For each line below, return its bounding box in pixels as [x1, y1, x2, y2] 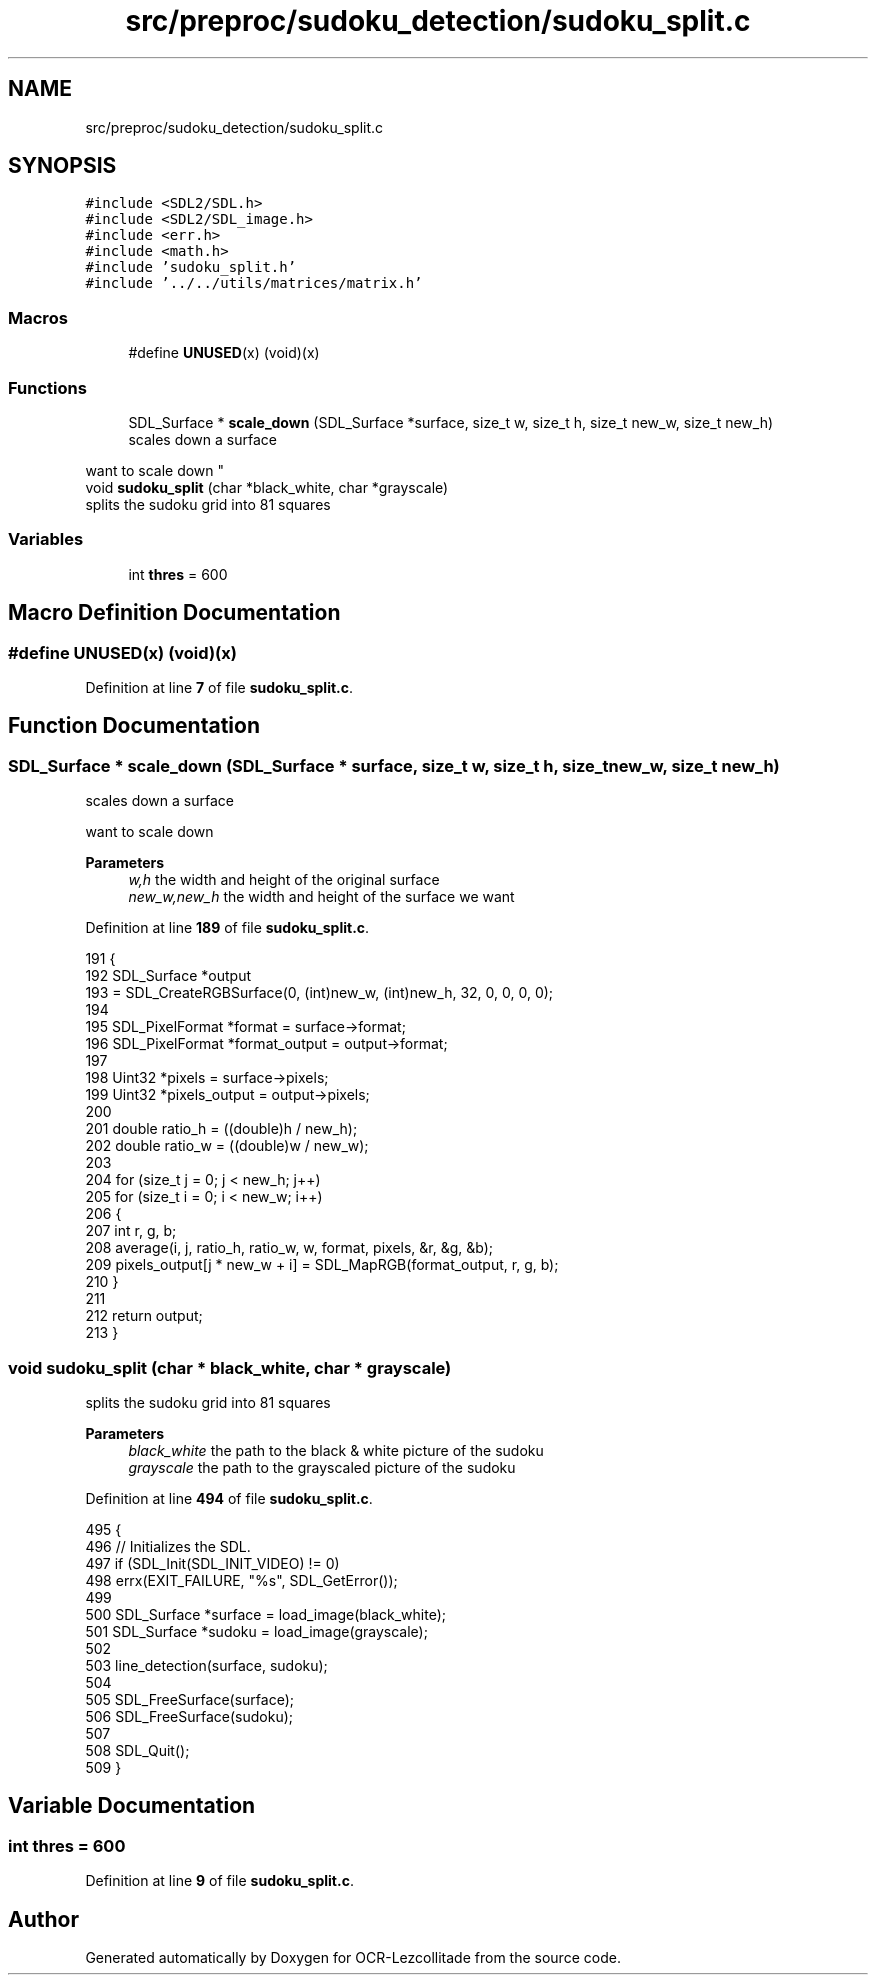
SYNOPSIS [8, 153, 117, 179]
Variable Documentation [8, 1793, 256, 1819]
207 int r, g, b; [85, 1222, 177, 1240]
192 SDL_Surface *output [85, 967, 251, 985]
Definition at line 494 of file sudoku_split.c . [85, 1489, 373, 1507]
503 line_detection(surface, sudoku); [85, 1656, 328, 1674]
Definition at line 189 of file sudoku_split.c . [85, 919, 370, 937]
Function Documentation [8, 713, 260, 739]
